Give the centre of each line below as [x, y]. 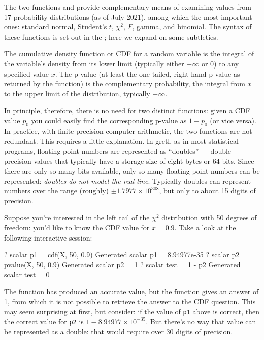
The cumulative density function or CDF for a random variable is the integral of [129, 54]
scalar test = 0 [27, 274]
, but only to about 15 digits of [207, 191]
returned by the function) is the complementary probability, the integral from [125, 83]
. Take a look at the [205, 228]
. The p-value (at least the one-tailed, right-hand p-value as [147, 73]
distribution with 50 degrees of [209, 217]
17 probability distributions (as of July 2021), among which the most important [128, 16]
